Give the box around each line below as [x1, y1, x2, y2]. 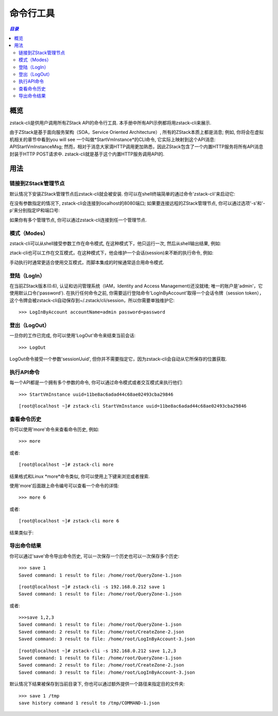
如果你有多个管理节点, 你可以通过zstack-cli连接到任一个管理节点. [9, 217, 147, 223]
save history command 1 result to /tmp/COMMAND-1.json [19, 700, 160, 706]
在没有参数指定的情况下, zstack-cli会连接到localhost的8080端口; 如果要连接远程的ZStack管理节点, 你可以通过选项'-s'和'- [9, 200, 265, 206]
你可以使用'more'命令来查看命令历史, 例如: [9, 426, 100, 432]
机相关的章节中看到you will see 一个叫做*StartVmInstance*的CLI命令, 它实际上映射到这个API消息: [9, 136, 216, 143]
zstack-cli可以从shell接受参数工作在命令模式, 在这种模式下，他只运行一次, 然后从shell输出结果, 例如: [9, 240, 221, 247]
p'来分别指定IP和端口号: [9, 207, 60, 214]
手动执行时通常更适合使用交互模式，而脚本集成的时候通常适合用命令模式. [9, 259, 165, 265]
